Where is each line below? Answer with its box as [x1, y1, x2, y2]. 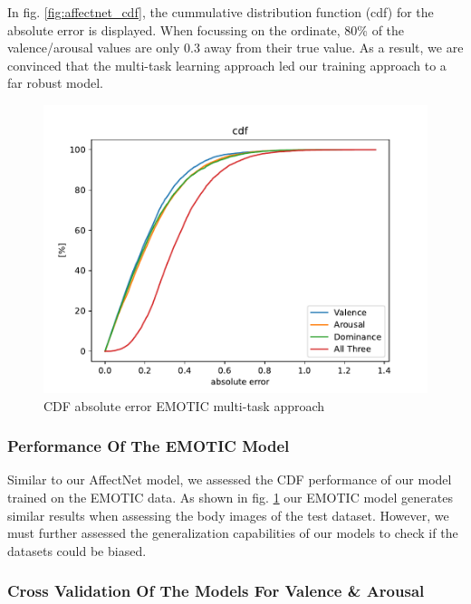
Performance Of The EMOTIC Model [7, 435, 290, 457]
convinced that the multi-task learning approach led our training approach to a [7, 55, 447, 74]
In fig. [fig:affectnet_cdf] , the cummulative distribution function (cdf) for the [7, 3, 434, 21]
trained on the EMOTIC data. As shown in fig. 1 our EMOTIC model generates [7, 487, 453, 506]
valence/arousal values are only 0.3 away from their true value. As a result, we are [7, 38, 464, 57]
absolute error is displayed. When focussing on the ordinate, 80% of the [7, 20, 405, 39]
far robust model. [7, 73, 103, 92]
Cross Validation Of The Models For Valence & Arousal [7, 580, 425, 602]
